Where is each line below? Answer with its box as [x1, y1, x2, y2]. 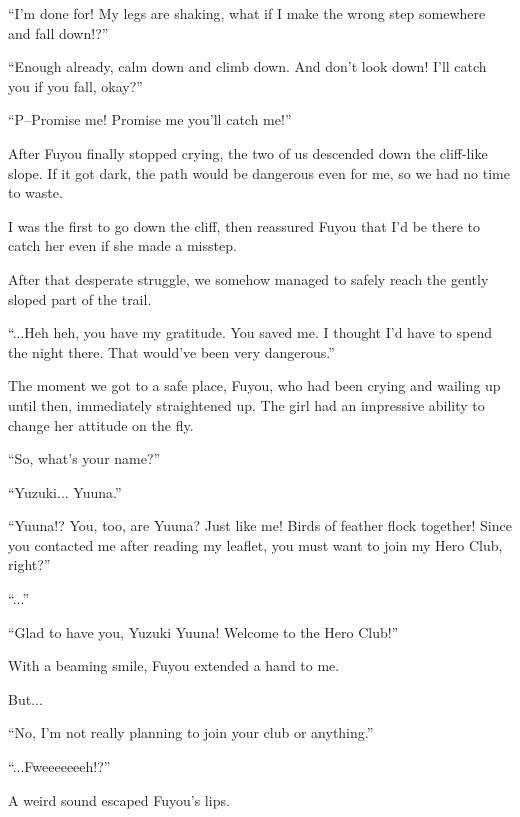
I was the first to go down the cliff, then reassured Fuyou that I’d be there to [8, 215, 480, 236]
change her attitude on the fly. [8, 414, 194, 435]
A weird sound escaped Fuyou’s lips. [8, 789, 230, 810]
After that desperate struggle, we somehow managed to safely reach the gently [8, 268, 489, 289]
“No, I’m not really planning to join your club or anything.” [8, 722, 374, 743]
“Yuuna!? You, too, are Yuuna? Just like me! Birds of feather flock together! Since [8, 515, 512, 536]
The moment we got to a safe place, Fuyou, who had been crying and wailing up [8, 375, 501, 396]
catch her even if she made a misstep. [8, 235, 237, 256]
